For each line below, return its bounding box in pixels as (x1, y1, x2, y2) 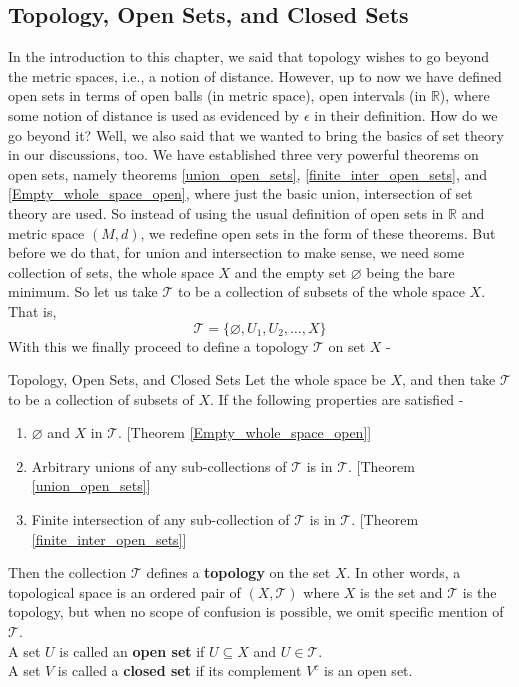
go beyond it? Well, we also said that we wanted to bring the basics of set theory (8, 124, 504, 145)
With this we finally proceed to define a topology (8, 335, 309, 356)
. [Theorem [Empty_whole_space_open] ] (118, 422, 372, 443)
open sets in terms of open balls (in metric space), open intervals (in (8, 85, 427, 106)
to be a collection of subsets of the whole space (177, 281, 465, 302)
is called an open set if (59, 640, 205, 661)
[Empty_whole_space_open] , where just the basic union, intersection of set (8, 183, 473, 204)
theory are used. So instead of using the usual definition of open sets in (8, 202, 444, 223)
